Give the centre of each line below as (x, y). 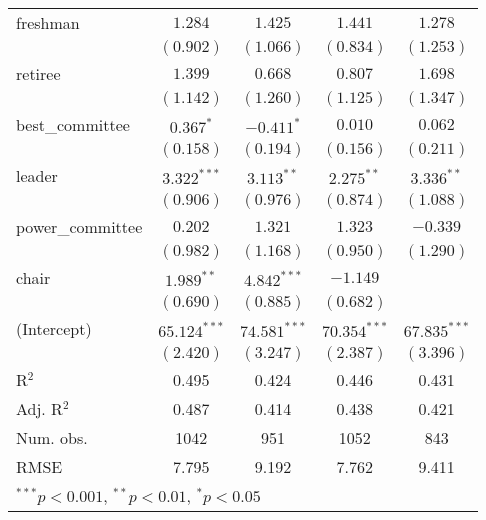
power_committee (79, 226)
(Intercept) (54, 328)
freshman (48, 22)
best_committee (73, 124)
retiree (38, 73)
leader (37, 175)
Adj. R (39, 408)
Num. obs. (52, 437)
